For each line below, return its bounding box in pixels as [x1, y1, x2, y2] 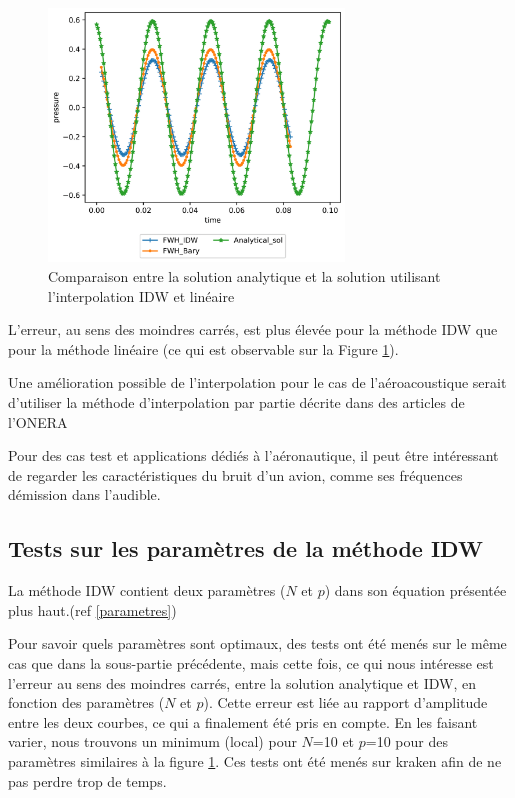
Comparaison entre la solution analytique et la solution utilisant [48, 266, 441, 287]
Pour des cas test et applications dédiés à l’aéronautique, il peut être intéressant [8, 445, 499, 466]
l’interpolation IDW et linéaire [48, 285, 235, 306]
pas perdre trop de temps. [8, 770, 167, 791]
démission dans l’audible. [8, 484, 161, 505]
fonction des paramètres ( [8, 692, 165, 713]
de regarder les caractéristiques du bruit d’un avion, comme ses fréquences [8, 464, 463, 485]
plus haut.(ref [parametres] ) [8, 599, 177, 620]
